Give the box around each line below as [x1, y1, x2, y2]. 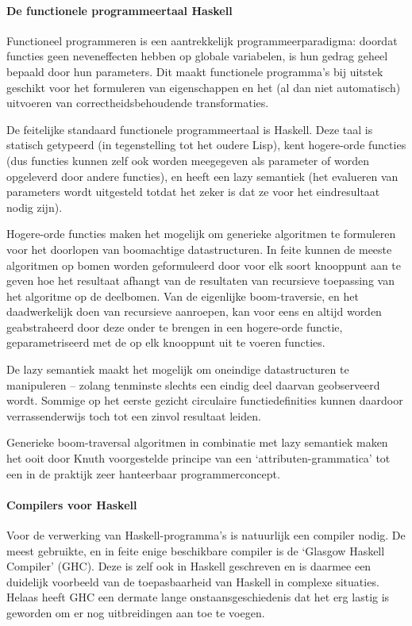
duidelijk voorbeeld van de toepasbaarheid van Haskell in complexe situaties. [6, 573, 379, 590]
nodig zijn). [6, 198, 63, 215]
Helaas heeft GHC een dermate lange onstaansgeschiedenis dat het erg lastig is [6, 589, 390, 605]
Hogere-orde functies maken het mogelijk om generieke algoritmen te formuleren [6, 225, 396, 242]
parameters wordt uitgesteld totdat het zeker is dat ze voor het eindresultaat [6, 183, 380, 200]
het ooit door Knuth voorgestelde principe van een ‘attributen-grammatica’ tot [6, 450, 391, 467]
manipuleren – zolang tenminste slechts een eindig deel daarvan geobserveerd [6, 376, 380, 393]
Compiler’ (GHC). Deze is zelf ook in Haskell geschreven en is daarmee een [6, 558, 372, 574]
